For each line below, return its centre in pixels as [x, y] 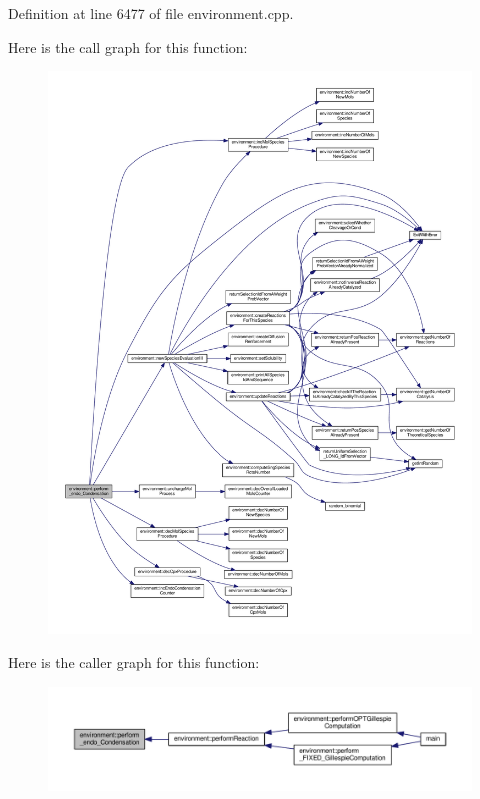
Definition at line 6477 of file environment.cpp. [151, 13]
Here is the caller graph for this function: [134, 661]
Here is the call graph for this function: [128, 46]
